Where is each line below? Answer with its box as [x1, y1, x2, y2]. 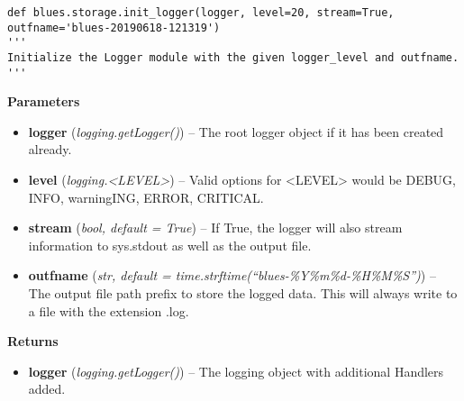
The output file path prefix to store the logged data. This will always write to [28, 284, 458, 303]
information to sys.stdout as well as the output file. [28, 235, 312, 254]
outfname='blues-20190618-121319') [7, 21, 221, 34]
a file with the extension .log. [28, 301, 189, 320]
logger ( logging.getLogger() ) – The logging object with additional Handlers [28, 361, 444, 380]
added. [28, 379, 66, 398]
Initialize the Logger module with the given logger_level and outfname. [7, 50, 459, 64]
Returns [7, 332, 59, 351]
